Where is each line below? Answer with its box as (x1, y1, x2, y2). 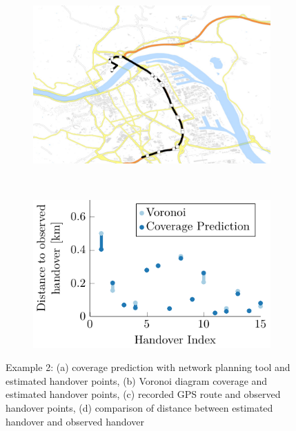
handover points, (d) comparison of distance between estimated (6, 400, 273, 414)
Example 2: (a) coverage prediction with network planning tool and (6, 360, 290, 374)
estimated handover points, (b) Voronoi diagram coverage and (6, 373, 268, 388)
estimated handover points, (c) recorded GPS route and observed (6, 387, 281, 401)
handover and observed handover (6, 414, 144, 428)
